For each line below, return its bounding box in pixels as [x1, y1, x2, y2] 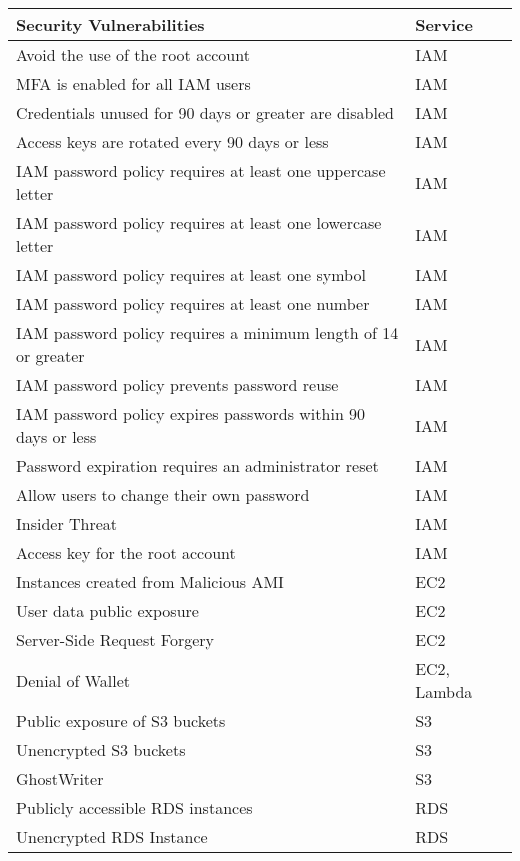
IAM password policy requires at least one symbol [16, 263, 366, 286]
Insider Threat [16, 512, 118, 535]
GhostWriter [16, 767, 104, 790]
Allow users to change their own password [16, 483, 310, 506]
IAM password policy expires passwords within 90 [16, 402, 366, 425]
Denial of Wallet [16, 668, 131, 692]
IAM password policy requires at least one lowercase [16, 211, 382, 234]
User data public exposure [16, 599, 199, 622]
